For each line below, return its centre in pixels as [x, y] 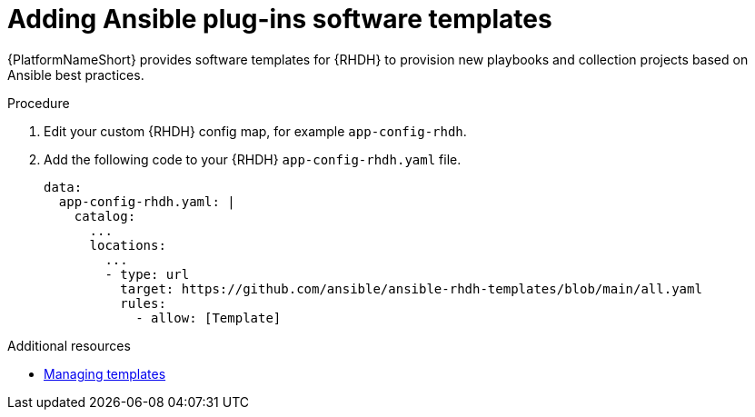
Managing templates [105, 373]
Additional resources [69, 345]
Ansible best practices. [76, 74]
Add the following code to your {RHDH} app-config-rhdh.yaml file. [253, 159]
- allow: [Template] [209, 318]
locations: [128, 245]
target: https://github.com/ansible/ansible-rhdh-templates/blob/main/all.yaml [411, 288]
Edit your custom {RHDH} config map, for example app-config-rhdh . [255, 131]
